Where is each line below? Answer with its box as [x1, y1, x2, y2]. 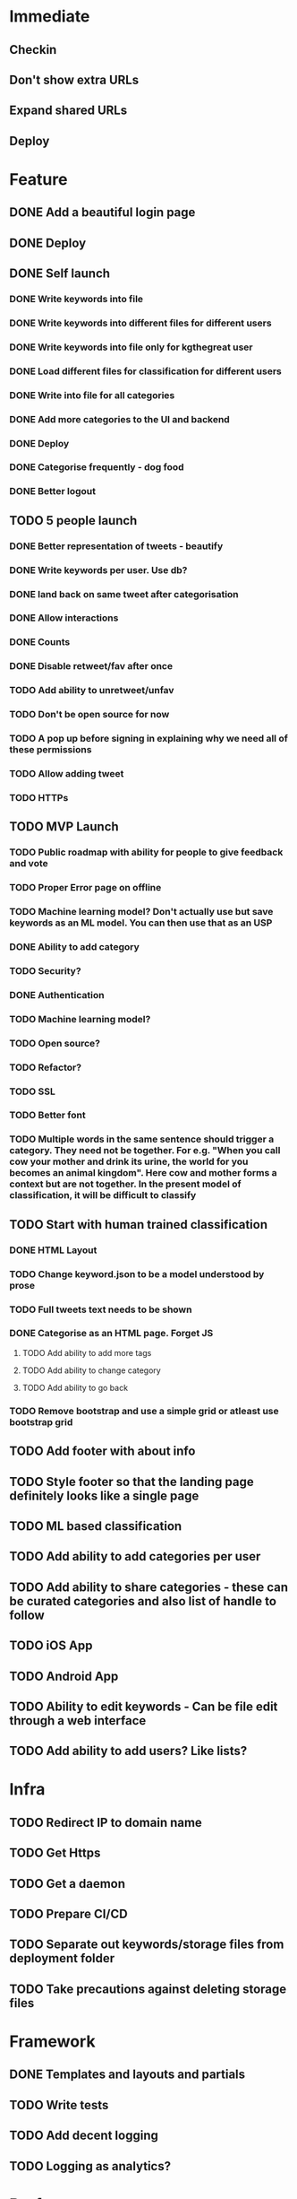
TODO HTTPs [9, 791, 69, 804]
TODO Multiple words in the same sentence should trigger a [9, 1133, 275, 1145]
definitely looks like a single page [9, 1488, 199, 1503]
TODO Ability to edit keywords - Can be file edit [9, 1699, 278, 1714]
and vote [9, 857, 48, 870]
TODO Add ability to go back [21, 1382, 128, 1393]
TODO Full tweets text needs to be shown [9, 1303, 192, 1316]
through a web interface [9, 1713, 147, 1728]
